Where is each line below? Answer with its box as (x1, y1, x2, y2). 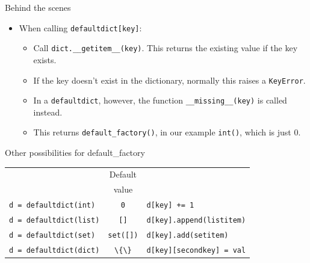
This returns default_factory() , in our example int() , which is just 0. (33, 126, 301, 138)
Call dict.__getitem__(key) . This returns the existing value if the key (33, 42, 298, 54)
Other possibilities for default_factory (5, 146, 145, 159)
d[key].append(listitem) (146, 216, 246, 224)
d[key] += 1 (146, 201, 194, 210)
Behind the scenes (5, 1, 71, 13)
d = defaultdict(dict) (9, 246, 100, 255)
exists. (33, 53, 57, 66)
